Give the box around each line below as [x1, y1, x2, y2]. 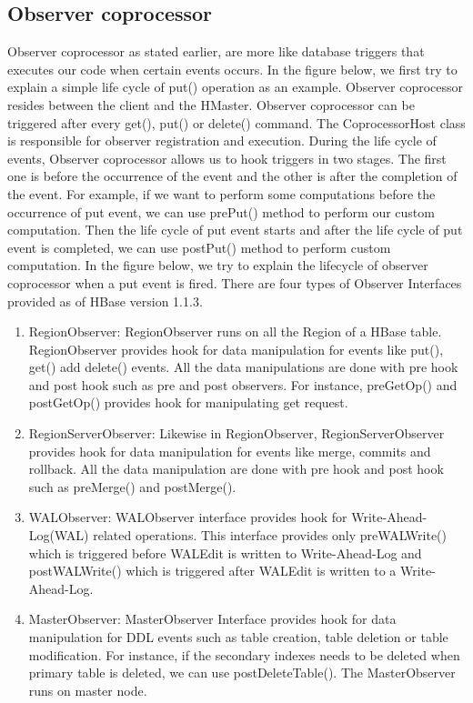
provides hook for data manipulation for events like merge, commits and [28, 441, 431, 460]
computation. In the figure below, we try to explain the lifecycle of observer [7, 256, 428, 275]
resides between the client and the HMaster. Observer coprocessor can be [7, 95, 415, 114]
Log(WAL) [28, 526, 89, 545]
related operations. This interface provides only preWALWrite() [93, 526, 447, 545]
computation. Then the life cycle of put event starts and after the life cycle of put [7, 220, 463, 239]
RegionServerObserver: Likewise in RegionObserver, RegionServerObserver [28, 424, 445, 443]
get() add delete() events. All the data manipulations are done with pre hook [28, 357, 458, 377]
